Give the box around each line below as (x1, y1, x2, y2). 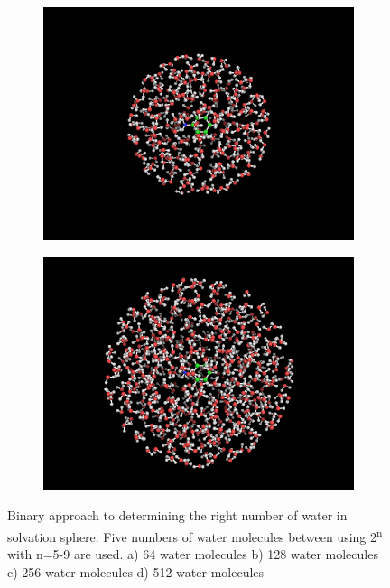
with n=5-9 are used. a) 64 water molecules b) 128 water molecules (7, 545, 378, 564)
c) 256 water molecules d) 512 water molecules (7, 562, 265, 581)
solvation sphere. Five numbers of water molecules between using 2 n (7, 524, 383, 546)
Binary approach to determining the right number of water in (7, 506, 348, 525)
